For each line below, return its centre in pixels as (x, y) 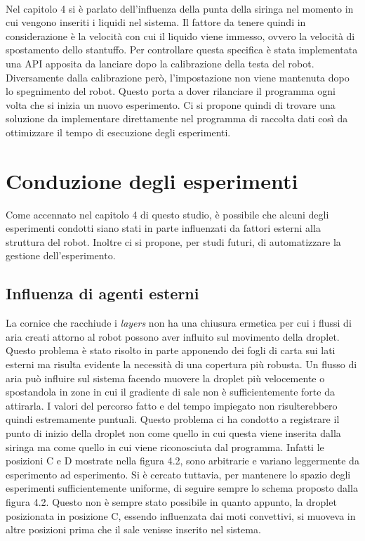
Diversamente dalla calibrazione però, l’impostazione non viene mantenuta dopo (178, 77)
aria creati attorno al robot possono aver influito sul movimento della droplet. (173, 336)
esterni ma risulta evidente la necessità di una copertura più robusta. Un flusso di (181, 364)
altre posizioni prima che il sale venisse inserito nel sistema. (133, 529)
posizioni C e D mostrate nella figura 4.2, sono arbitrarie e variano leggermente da (182, 461)
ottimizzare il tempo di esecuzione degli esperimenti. (118, 132)
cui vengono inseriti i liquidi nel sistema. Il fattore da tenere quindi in (156, 22)
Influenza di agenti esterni (102, 293)
